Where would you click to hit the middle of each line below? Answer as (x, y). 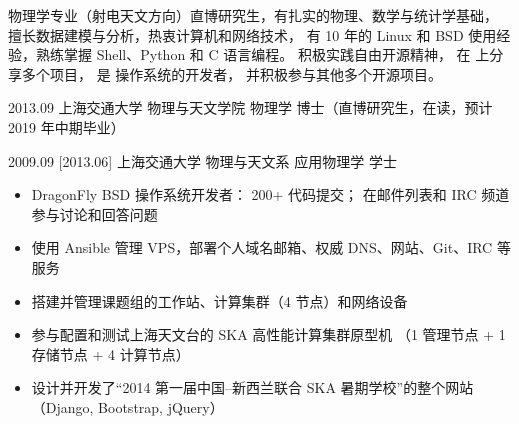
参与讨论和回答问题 (94, 213)
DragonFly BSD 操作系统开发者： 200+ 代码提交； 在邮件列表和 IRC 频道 (270, 194)
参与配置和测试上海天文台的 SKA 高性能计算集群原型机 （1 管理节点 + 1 (268, 334)
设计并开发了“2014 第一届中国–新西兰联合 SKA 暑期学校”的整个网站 (252, 387)
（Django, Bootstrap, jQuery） (127, 406)
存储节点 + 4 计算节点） (110, 353)
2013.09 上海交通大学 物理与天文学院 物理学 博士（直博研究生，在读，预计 (250, 107)
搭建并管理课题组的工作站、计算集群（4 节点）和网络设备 (219, 300)
